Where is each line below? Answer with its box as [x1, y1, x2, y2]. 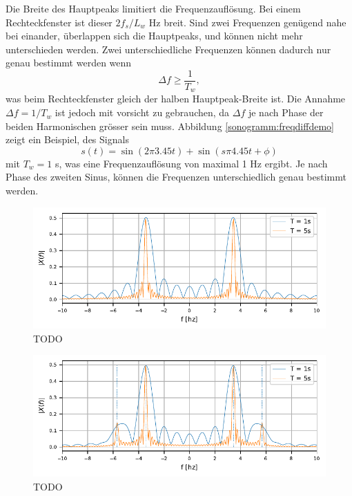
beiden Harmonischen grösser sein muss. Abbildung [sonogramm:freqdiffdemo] [6, 118, 334, 133]
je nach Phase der [248, 105, 324, 120]
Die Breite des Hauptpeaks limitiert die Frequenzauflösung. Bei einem [6, 1, 301, 15]
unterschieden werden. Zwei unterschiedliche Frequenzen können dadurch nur [6, 42, 331, 56]
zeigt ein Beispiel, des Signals [6, 132, 129, 147]
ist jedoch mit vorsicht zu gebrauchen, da [55, 105, 230, 120]
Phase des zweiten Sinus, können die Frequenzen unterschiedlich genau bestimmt [6, 169, 346, 184]
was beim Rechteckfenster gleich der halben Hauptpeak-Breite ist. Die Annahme [6, 91, 346, 106]
